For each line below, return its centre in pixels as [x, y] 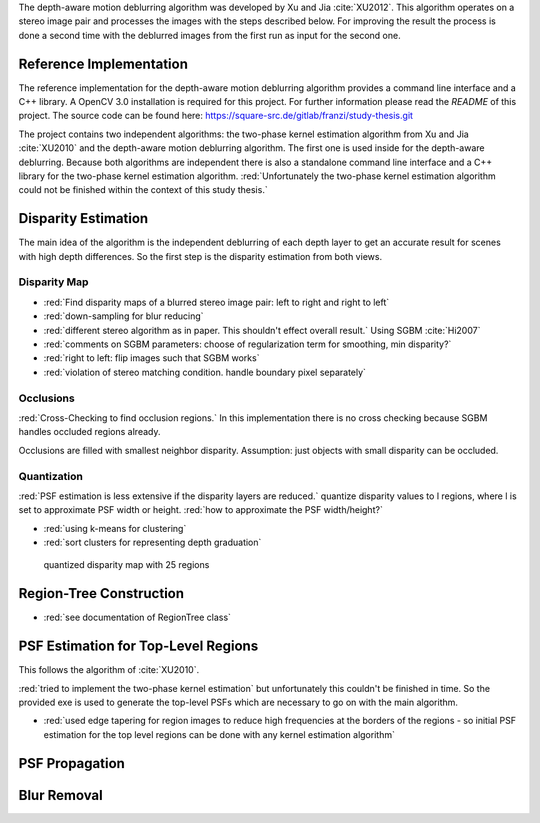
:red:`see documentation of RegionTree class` [137, 617]
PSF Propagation [71, 763]
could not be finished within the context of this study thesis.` [143, 190]
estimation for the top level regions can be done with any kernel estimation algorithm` [219, 734]
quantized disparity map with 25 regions [126, 565]
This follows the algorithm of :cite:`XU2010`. [109, 670]
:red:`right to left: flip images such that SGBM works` [151, 358]
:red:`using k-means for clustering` [115, 528]
